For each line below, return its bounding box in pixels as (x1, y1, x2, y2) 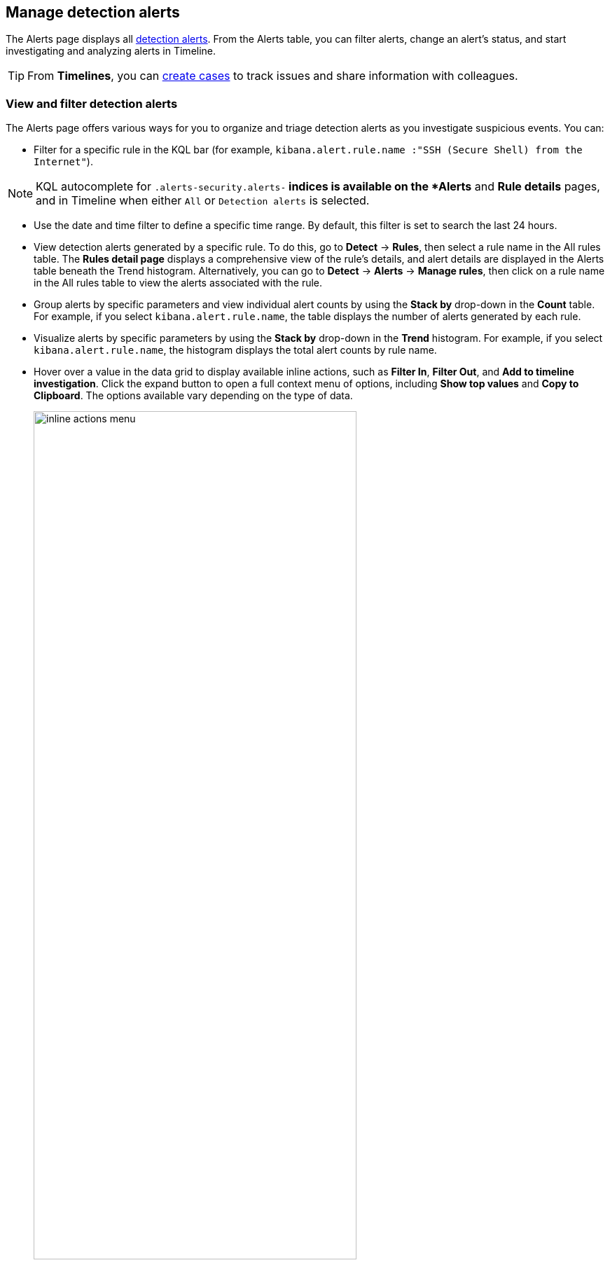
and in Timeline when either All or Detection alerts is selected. (36, 193, 370, 208)
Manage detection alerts (6, 4, 180, 21)
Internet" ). (34, 155, 93, 168)
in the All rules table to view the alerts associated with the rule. (34, 277, 323, 289)
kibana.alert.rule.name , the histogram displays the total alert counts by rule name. (34, 344, 437, 357)
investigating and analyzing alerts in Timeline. (6, 45, 216, 57)
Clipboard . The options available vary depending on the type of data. (34, 389, 353, 402)
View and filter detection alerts (6, 96, 178, 111)
